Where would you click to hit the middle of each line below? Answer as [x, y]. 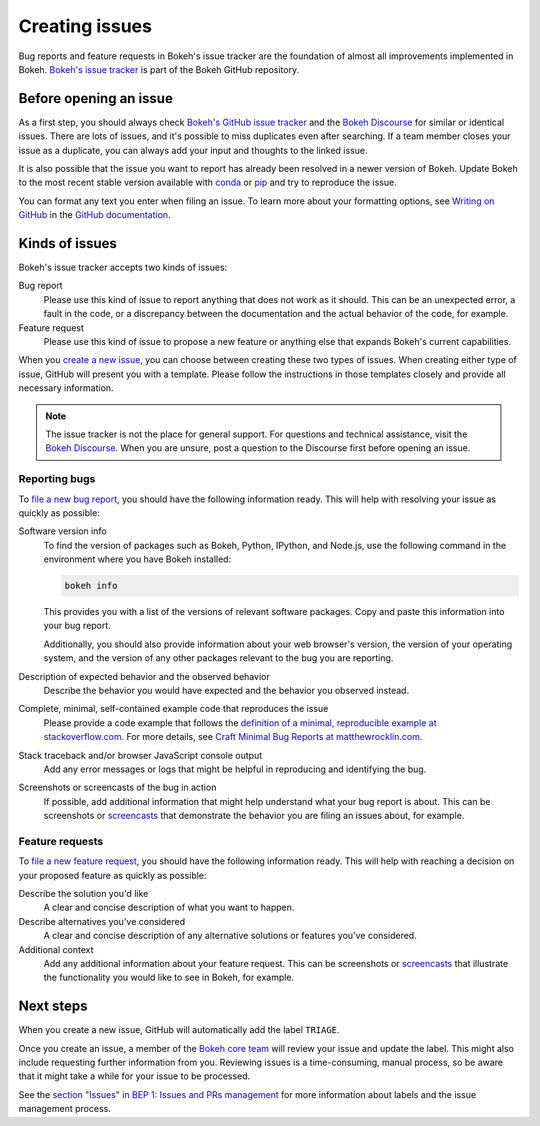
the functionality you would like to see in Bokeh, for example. [169, 977]
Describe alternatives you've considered [101, 921]
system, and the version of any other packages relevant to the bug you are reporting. [218, 658]
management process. [65, 1109]
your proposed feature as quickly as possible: [112, 875]
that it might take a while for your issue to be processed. [134, 1076]
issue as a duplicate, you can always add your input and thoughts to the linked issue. [193, 150]
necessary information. [66, 388]
